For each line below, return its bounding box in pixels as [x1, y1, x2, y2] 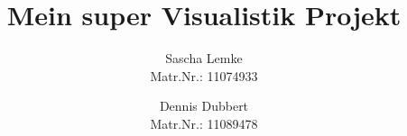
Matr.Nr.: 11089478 [150, 113, 258, 132]
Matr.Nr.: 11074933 [150, 66, 258, 85]
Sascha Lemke [165, 49, 243, 68]
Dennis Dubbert [159, 96, 249, 115]
